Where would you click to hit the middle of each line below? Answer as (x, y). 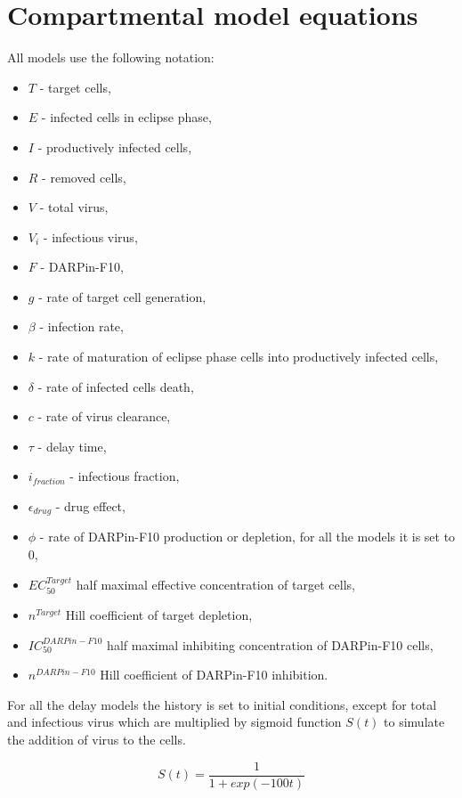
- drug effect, (90, 506)
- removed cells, (84, 177)
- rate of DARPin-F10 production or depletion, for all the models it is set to (247, 537)
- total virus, (74, 207)
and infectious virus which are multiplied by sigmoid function (174, 722)
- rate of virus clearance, (104, 416)
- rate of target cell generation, (122, 296)
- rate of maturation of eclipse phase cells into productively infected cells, (239, 357)
